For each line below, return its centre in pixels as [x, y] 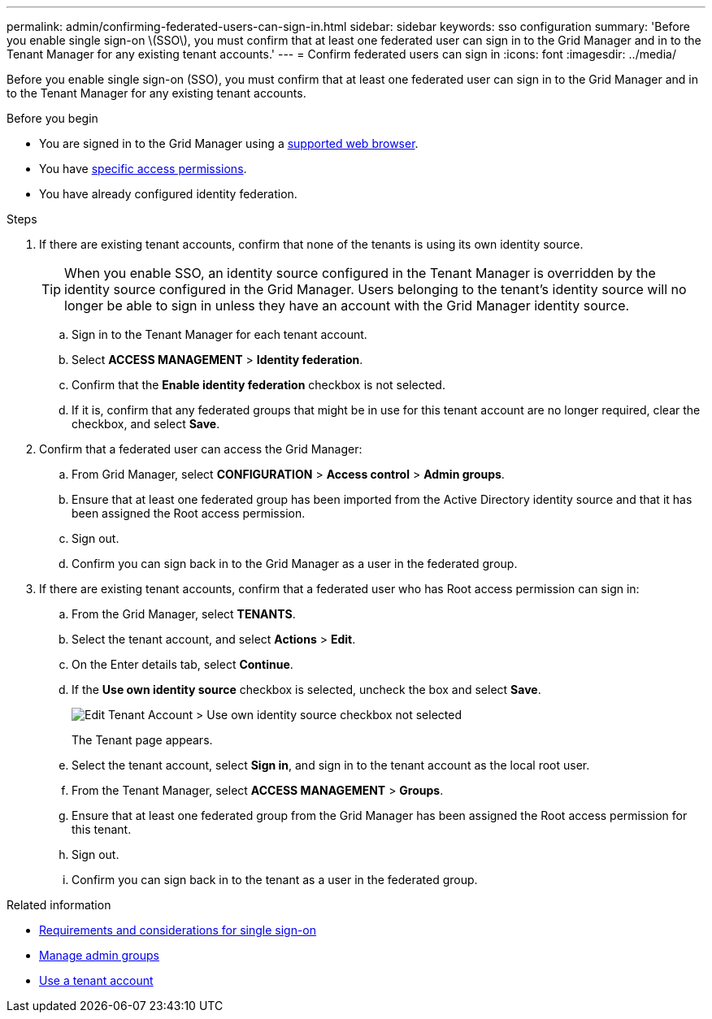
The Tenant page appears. [142, 740]
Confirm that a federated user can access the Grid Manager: [201, 449]
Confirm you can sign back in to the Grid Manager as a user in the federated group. [295, 564]
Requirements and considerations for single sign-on [178, 930]
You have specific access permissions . [143, 169]
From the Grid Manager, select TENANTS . [184, 614]
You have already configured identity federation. [168, 194]
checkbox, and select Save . [146, 424]
